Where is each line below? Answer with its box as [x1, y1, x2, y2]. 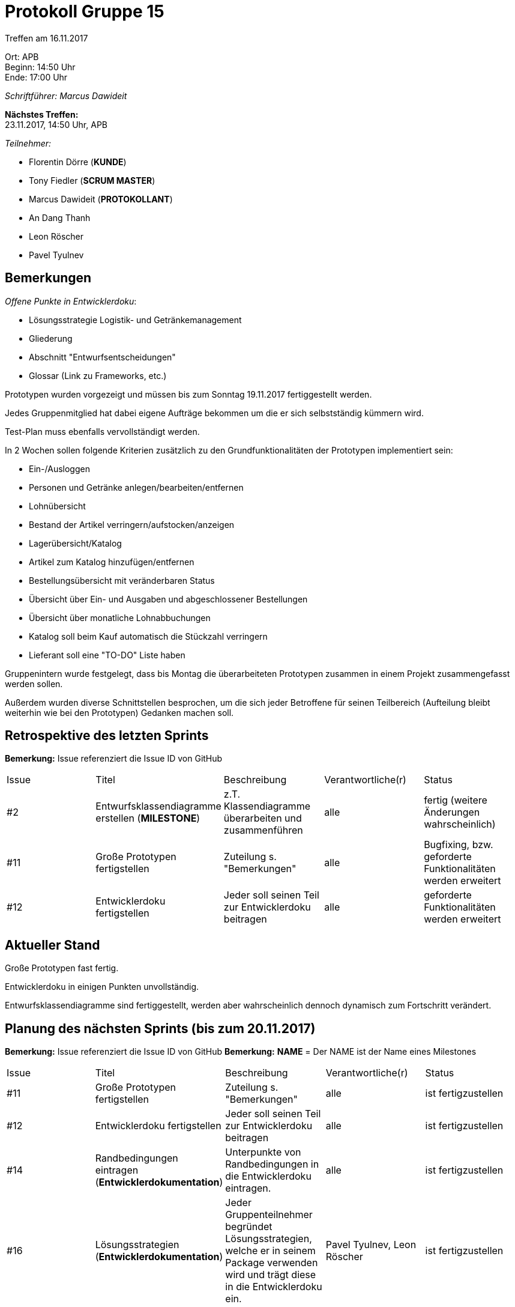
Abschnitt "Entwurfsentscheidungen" [29, 351, 176, 362]
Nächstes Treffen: [5, 109, 79, 120]
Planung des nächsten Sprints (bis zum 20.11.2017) [5, 1020, 316, 1036]
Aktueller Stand [5, 937, 100, 953]
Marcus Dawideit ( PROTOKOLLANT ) [29, 193, 173, 204]
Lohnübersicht [29, 500, 86, 511]
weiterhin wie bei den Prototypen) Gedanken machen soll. [5, 707, 234, 718]
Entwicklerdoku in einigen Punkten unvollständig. [5, 981, 199, 992]
